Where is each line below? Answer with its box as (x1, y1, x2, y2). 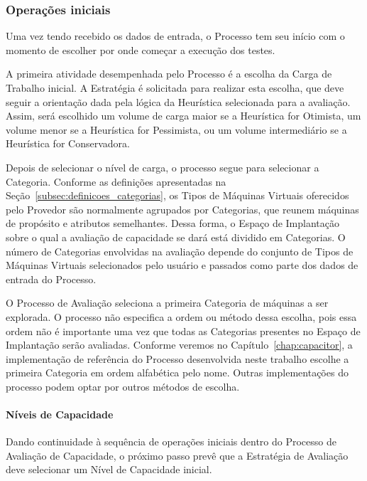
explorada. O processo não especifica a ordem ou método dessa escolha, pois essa (6, 309, 357, 324)
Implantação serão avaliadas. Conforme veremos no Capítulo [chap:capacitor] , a (6, 337, 353, 352)
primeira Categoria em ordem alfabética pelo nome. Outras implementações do (6, 365, 349, 380)
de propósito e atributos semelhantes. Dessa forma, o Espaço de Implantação (6, 216, 340, 231)
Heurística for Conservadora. (6, 136, 130, 151)
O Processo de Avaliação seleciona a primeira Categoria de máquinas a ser (6, 295, 329, 310)
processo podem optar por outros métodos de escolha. (6, 379, 240, 393)
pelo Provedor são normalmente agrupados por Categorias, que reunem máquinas (6, 201, 359, 216)
